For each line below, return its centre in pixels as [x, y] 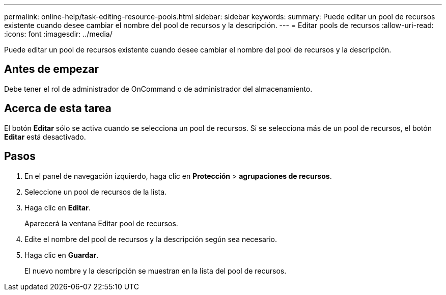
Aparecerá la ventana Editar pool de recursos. [101, 223]
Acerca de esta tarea [58, 109]
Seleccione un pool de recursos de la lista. [96, 192]
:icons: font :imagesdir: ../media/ [58, 34]
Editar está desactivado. [45, 137]
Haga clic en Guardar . [62, 255]
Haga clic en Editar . [58, 207]
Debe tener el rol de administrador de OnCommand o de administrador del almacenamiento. [158, 89]
